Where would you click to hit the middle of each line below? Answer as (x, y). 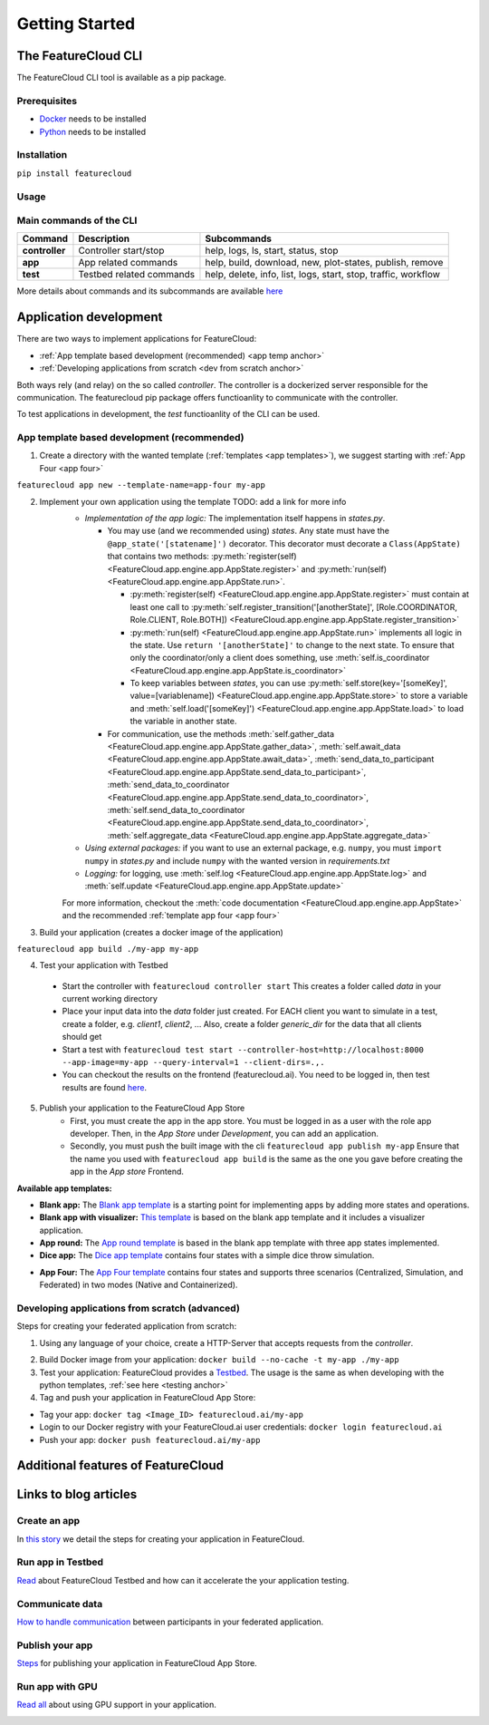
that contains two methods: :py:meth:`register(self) (202, 557)
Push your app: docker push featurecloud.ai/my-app (150, 1439)
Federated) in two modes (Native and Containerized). (139, 1285)
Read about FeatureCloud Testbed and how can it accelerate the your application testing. (183, 1580)
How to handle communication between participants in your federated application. (170, 1622)
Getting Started (76, 24)
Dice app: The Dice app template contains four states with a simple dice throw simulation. (207, 1255)
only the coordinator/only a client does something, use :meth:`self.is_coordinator (280, 658)
